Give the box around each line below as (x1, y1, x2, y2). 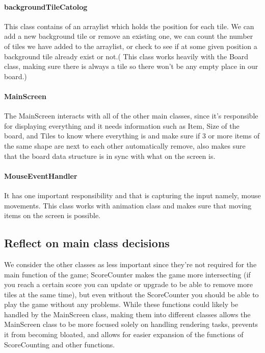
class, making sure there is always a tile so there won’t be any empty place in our (4, 61, 258, 72)
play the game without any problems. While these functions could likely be (4, 299, 238, 310)
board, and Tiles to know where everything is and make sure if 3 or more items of (4, 130, 260, 141)
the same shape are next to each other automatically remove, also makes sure (4, 140, 246, 151)
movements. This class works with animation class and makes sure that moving (4, 200, 252, 210)
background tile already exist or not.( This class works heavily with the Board (4, 51, 249, 61)
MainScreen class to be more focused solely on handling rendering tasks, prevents (4, 319, 258, 330)
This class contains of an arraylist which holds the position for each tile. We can (4, 20, 254, 31)
